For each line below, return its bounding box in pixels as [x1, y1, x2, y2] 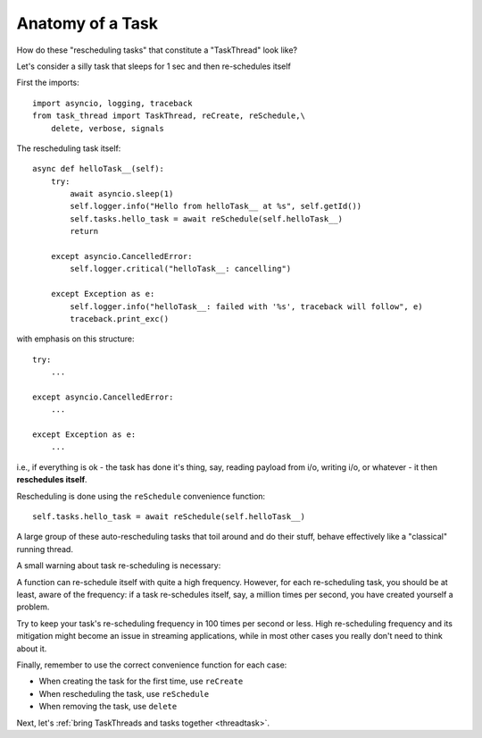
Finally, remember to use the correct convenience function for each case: [16, 659, 287, 670]
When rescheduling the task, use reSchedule [38, 688, 210, 699]
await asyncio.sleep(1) [70, 189, 174, 199]
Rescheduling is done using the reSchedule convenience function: [16, 491, 266, 501]
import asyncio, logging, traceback [32, 98, 193, 108]
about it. [16, 643, 47, 654]
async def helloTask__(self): [32, 164, 165, 174]
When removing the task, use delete [38, 701, 178, 712]
